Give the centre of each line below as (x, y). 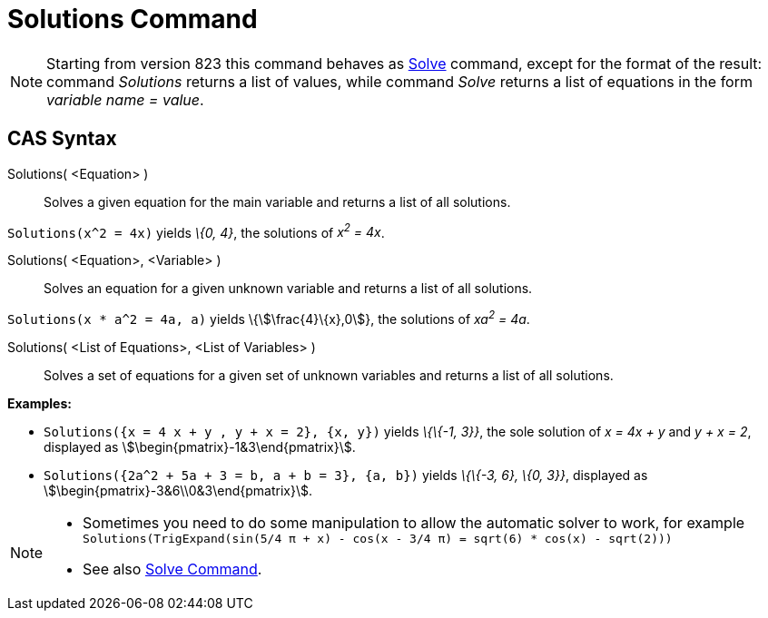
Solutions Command (133, 19)
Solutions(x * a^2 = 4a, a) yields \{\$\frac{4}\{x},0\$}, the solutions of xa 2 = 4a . (269, 318)
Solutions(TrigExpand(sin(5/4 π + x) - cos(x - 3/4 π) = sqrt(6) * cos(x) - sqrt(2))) (378, 538)
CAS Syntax (62, 139)
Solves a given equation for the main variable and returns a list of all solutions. (277, 201)
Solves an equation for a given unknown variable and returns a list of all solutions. (288, 289)
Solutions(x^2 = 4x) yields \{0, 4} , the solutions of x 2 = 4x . (196, 231)
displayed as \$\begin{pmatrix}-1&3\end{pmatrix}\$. (200, 446)
